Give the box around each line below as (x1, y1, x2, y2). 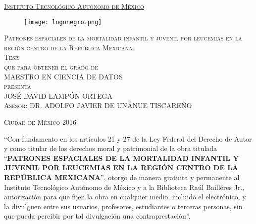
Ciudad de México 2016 (4, 117, 76, 127)
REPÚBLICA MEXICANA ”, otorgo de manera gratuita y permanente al (4, 172, 240, 182)
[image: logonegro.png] (24, 18, 102, 26)
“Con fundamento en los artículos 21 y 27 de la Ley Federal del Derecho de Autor (4, 133, 252, 144)
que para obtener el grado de (4, 62, 98, 72)
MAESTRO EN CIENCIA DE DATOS (4, 71, 123, 81)
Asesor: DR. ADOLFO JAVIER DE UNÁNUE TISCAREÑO (4, 100, 192, 111)
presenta (4, 81, 31, 91)
